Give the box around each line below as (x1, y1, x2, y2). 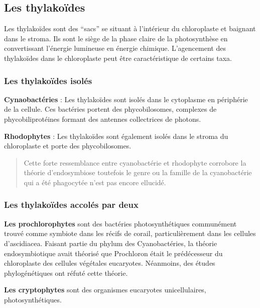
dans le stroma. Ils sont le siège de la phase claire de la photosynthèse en (4, 33, 228, 43)
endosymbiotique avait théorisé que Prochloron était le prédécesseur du (4, 248, 223, 258)
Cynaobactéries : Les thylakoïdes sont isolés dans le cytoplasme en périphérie (4, 94, 248, 104)
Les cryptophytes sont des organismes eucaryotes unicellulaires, (4, 284, 206, 295)
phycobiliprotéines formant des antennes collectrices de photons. (4, 113, 201, 124)
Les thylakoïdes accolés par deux (4, 198, 139, 211)
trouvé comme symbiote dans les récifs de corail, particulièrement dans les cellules (4, 228, 256, 239)
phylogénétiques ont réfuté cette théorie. (4, 267, 128, 278)
